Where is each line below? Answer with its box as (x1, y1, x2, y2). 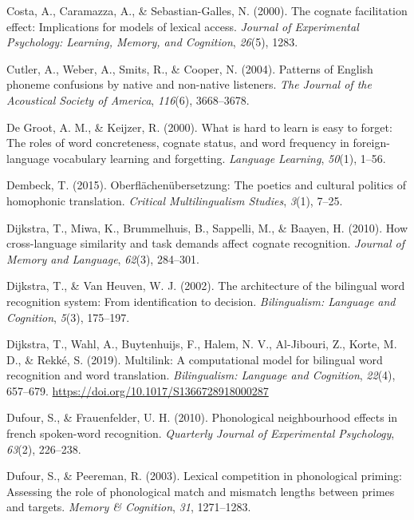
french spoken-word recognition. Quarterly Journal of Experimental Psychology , (6, 425, 395, 442)
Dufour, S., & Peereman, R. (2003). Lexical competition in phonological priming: (6, 467, 403, 484)
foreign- (353, 134, 390, 151)
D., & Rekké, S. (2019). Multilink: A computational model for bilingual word (6, 351, 383, 367)
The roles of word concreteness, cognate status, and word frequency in (6, 134, 349, 151)
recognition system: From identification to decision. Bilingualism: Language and (6, 292, 396, 309)
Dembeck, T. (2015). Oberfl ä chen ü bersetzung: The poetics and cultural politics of (6, 177, 407, 193)
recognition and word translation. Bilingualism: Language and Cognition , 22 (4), (6, 367, 396, 383)
